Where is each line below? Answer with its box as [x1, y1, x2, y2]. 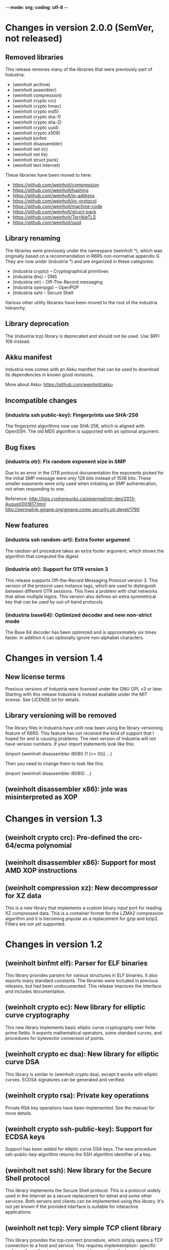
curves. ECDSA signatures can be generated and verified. [5, 1076, 125, 1082]
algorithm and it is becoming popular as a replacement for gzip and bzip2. [5, 916, 159, 922]
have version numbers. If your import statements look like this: [5, 741, 135, 747]
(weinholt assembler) [12, 87, 57, 93]
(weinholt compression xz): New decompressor [5, 883, 158, 892]
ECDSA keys [5, 1133, 45, 1141]
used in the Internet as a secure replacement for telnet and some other [5, 1193, 152, 1199]
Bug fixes [5, 443, 36, 452]
